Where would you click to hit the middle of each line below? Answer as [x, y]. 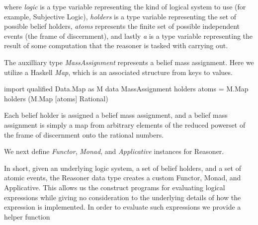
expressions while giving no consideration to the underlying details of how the [123, 197]
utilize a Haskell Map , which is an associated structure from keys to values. [118, 72]
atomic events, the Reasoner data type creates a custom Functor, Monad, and [123, 178]
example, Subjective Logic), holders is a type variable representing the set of [120, 16]
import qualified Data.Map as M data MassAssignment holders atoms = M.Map [126, 89]
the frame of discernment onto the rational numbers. [84, 134]
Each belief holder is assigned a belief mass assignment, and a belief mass [116, 115]
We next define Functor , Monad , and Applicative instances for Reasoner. [114, 151]
